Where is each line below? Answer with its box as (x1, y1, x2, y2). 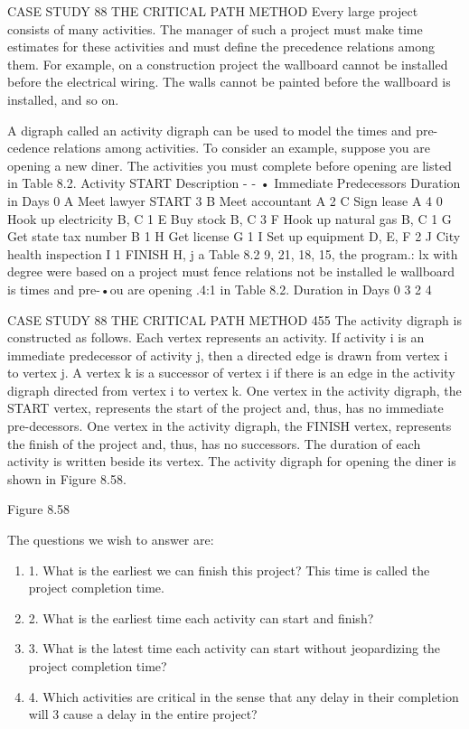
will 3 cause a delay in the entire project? (28, 705, 258, 724)
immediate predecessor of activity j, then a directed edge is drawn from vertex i (7, 345, 448, 364)
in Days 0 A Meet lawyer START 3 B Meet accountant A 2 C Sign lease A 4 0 (7, 191, 443, 210)
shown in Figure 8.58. (7, 469, 127, 488)
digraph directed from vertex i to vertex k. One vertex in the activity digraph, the (7, 380, 462, 399)
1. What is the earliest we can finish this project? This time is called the (28, 560, 430, 579)
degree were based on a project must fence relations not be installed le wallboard (7, 262, 455, 281)
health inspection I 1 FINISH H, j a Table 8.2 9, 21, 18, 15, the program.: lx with (7, 244, 458, 263)
